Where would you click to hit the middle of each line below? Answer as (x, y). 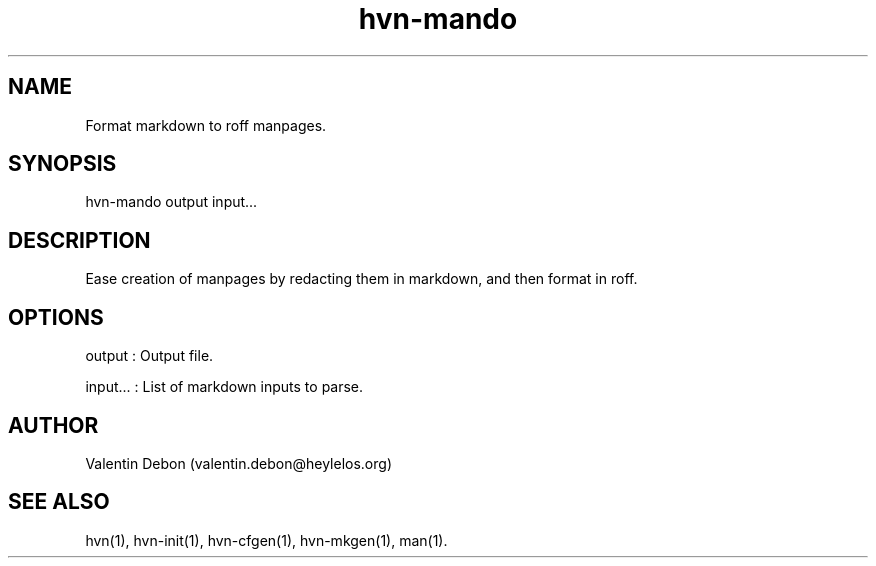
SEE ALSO (59, 502)
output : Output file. (149, 356)
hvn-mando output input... (171, 202)
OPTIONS (56, 317)
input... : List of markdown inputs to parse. (224, 387)
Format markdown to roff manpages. (206, 125)
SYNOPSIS (62, 164)
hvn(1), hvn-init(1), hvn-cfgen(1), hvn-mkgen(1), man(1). (266, 540)
